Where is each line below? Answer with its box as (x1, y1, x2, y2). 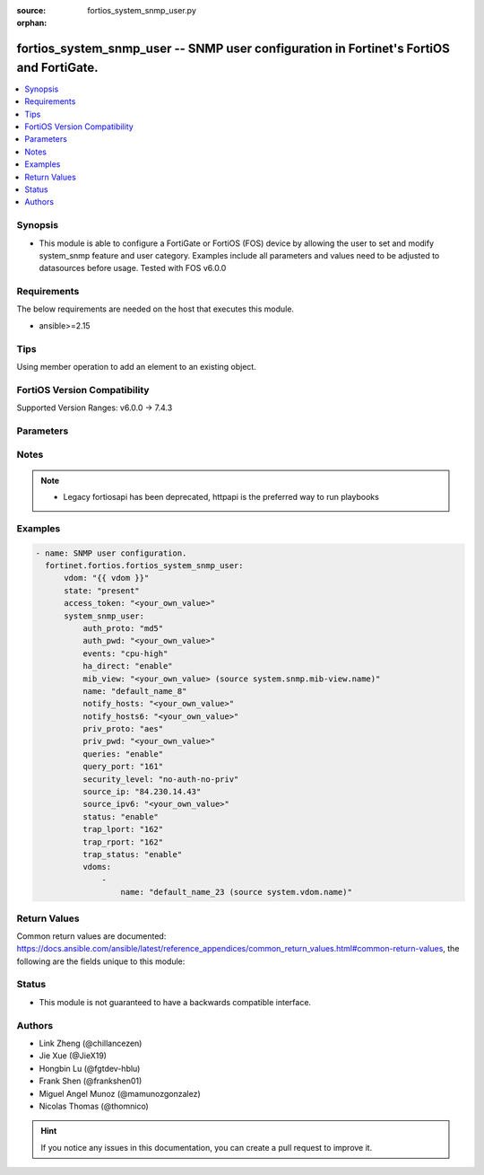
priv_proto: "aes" (82, 723, 164, 734)
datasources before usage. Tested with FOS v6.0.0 (39, 263, 227, 274)
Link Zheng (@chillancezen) (39, 1038, 143, 1048)
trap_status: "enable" (82, 849, 183, 859)
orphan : (16, 18, 48, 29)
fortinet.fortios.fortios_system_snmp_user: (45, 560, 244, 570)
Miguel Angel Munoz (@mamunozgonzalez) (39, 1088, 201, 1099)
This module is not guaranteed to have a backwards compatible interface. (39, 996, 312, 1007)
